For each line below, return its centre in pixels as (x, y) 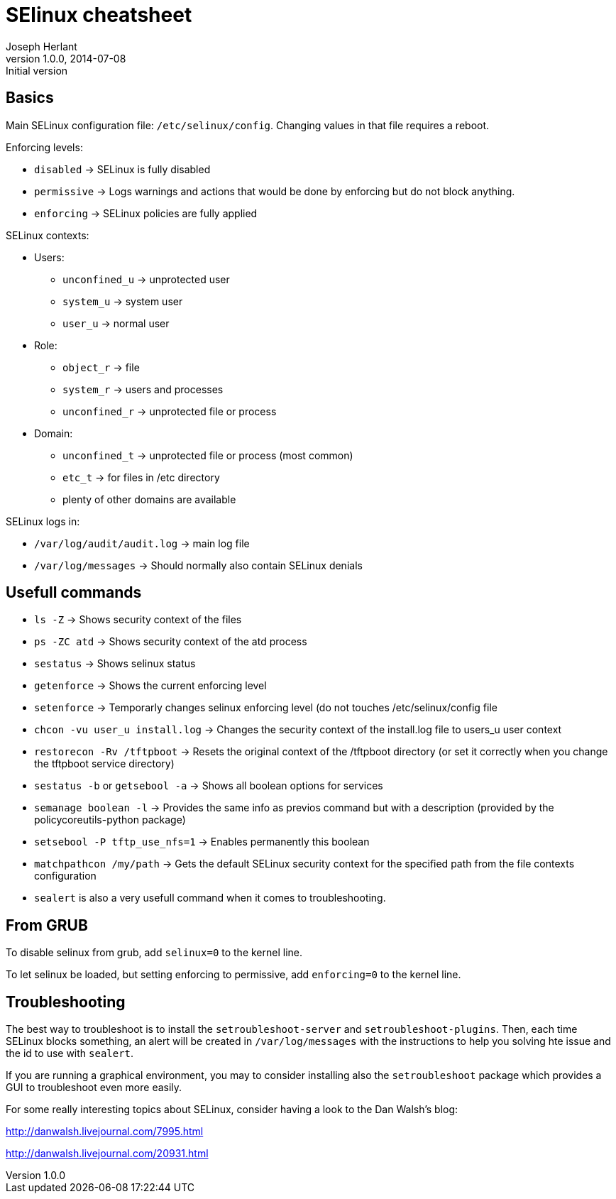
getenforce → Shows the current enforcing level (150, 686)
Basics (30, 98)
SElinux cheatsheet (99, 15)
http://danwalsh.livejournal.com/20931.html (107, 1154)
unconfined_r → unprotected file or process (170, 411)
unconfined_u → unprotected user (146, 279)
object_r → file (101, 367)
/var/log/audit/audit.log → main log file (142, 543)
